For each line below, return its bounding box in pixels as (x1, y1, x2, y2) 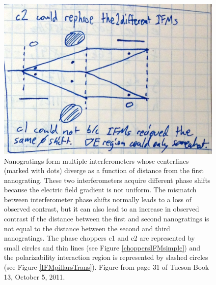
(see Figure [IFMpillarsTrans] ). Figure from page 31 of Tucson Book (4, 262, 209, 272)
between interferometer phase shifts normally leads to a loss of (4, 194, 191, 204)
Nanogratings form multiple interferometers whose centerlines (4, 155, 189, 166)
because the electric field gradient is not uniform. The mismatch (4, 184, 197, 195)
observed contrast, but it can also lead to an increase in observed (4, 204, 199, 214)
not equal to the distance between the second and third (4, 223, 170, 233)
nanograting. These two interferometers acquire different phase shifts (4, 175, 211, 185)
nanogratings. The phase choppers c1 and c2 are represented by (4, 233, 195, 243)
